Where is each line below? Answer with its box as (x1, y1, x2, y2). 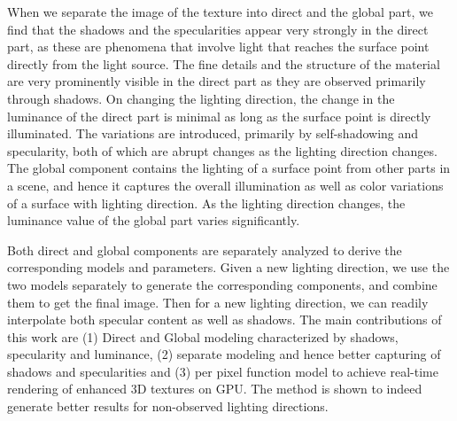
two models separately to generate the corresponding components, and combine (7, 275, 438, 293)
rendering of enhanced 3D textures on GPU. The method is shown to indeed (7, 379, 422, 398)
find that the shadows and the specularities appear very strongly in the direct (7, 19, 429, 38)
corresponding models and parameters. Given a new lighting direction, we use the (7, 258, 450, 277)
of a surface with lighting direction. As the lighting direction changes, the (7, 193, 406, 212)
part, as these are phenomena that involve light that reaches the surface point (7, 37, 430, 56)
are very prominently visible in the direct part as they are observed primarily (7, 72, 426, 90)
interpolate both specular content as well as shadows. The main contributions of (7, 310, 442, 329)
